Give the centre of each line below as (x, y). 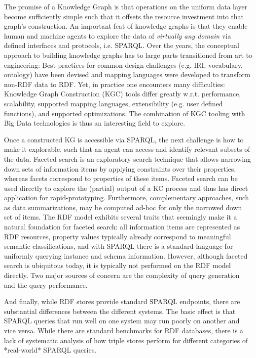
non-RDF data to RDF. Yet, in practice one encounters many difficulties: (115, 84)
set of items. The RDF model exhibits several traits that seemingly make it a (121, 217)
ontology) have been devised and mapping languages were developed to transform (127, 74)
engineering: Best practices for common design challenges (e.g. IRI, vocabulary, (123, 65)
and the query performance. (46, 285)
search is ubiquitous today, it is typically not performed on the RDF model (117, 265)
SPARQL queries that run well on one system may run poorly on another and (122, 321)
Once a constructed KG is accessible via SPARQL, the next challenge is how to (124, 139)
